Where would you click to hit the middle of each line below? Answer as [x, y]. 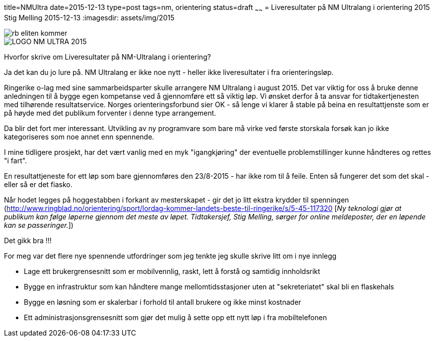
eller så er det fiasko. [38, 184]
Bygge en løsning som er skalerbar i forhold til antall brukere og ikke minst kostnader [163, 302]
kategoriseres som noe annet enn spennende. [79, 136]
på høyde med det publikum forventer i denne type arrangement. [110, 113]
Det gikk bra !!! [28, 240]
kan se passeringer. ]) [39, 225]
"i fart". [16, 160]
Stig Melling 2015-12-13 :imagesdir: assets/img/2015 [89, 17]
